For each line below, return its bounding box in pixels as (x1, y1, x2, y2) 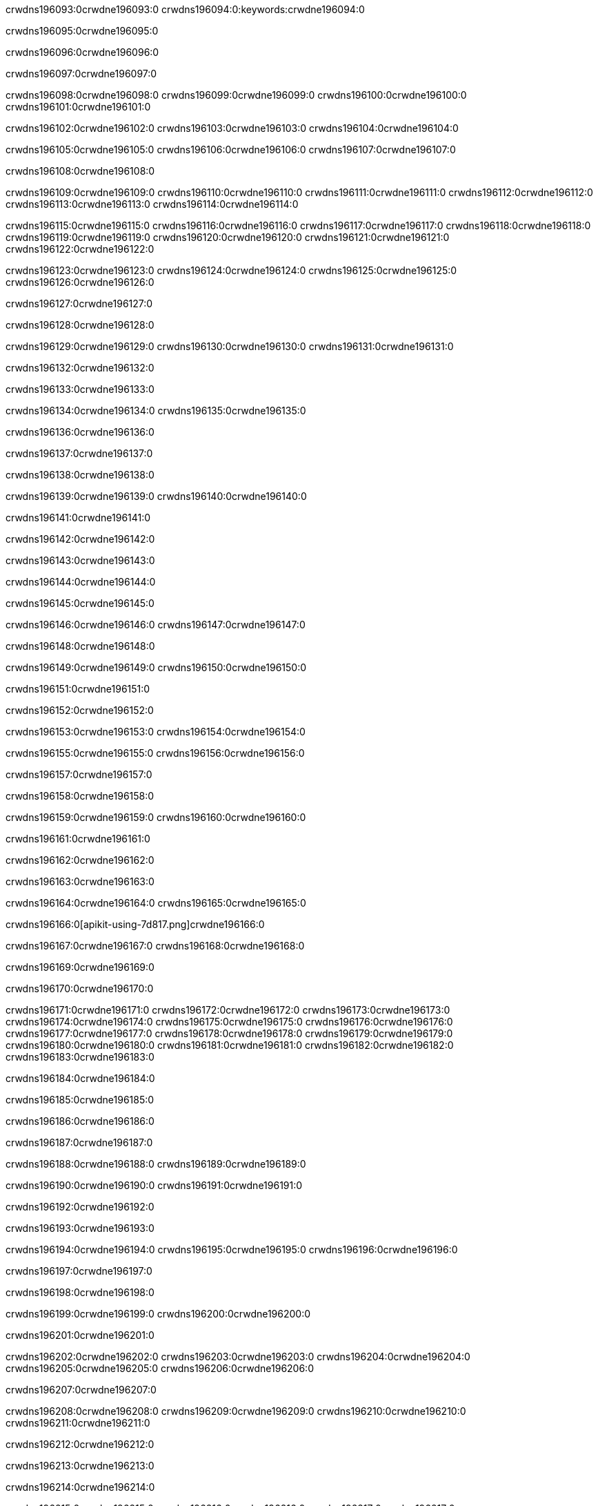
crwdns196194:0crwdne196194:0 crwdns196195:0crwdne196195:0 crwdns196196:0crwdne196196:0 (6, 1244, 458, 1255)
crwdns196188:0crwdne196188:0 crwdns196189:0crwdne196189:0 (6, 1158, 306, 1170)
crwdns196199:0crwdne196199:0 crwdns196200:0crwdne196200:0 (6, 1308, 311, 1320)
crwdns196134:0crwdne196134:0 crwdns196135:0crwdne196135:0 (6, 405, 306, 416)
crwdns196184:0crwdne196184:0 (6, 1072, 155, 1084)
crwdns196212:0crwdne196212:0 (6, 1438, 155, 1450)
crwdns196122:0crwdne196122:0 (6, 243, 155, 255)
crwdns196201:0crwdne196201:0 (6, 1329, 155, 1341)
